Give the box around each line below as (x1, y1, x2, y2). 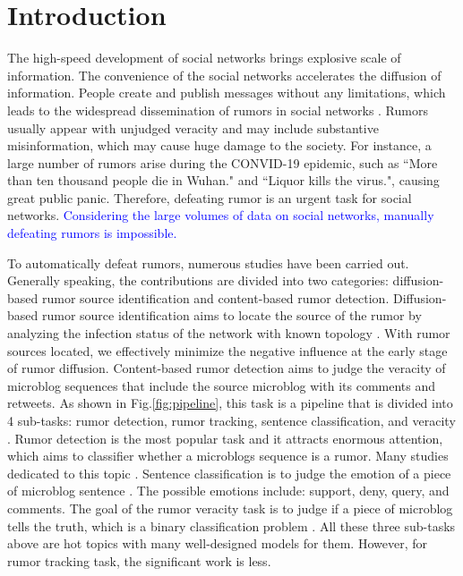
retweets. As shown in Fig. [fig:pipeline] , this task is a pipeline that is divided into (7, 394, 453, 412)
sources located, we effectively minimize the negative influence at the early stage (7, 341, 448, 360)
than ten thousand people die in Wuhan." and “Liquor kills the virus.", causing (7, 171, 440, 190)
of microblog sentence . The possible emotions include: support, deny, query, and (7, 481, 450, 500)
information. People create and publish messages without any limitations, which (7, 83, 446, 102)
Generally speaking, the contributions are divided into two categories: (7, 271, 389, 290)
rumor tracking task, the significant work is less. (7, 551, 271, 570)
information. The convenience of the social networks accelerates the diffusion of (7, 65, 442, 84)
